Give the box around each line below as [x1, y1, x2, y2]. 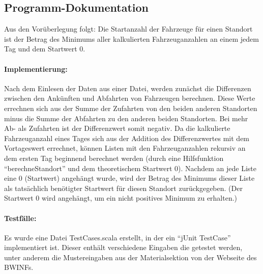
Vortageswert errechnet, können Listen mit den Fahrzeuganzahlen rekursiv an [4, 143, 246, 153]
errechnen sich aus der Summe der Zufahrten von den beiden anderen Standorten [4, 102, 257, 113]
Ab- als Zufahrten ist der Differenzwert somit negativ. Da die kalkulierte [4, 123, 230, 133]
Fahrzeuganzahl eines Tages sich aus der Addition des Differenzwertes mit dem [4, 132, 250, 143]
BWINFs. [4, 262, 34, 272]
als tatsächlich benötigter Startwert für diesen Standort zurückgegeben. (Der [4, 182, 243, 193]
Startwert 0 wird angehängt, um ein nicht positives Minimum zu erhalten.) [4, 193, 238, 203]
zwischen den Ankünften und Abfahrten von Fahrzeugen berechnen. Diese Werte [4, 93, 255, 103]
